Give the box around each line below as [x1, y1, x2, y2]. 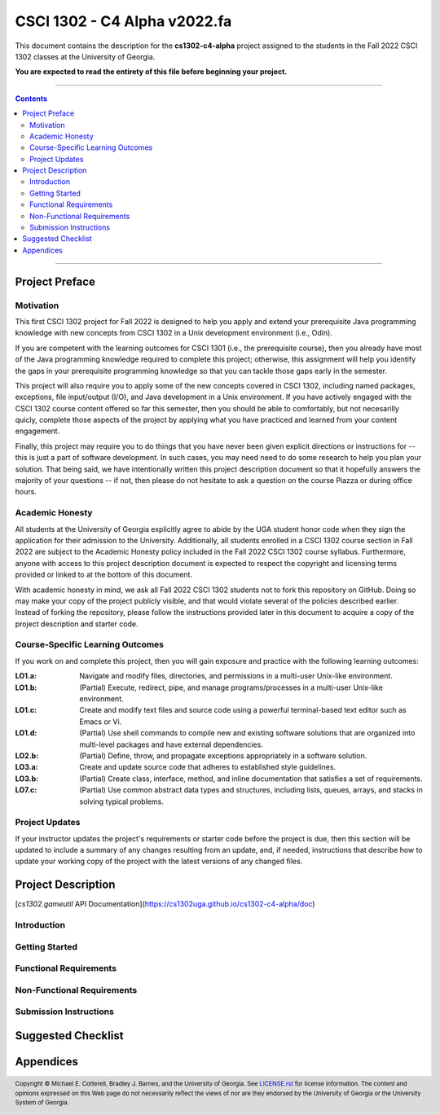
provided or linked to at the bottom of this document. [15, 570, 193, 580]
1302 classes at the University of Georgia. [15, 51, 156, 61]
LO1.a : [15, 671, 37, 681]
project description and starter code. [15, 619, 139, 629]
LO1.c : [15, 705, 37, 715]
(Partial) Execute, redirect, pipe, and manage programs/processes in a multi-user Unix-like [79, 683, 383, 692]
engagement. [15, 426, 60, 436]
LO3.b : [15, 774, 39, 784]
